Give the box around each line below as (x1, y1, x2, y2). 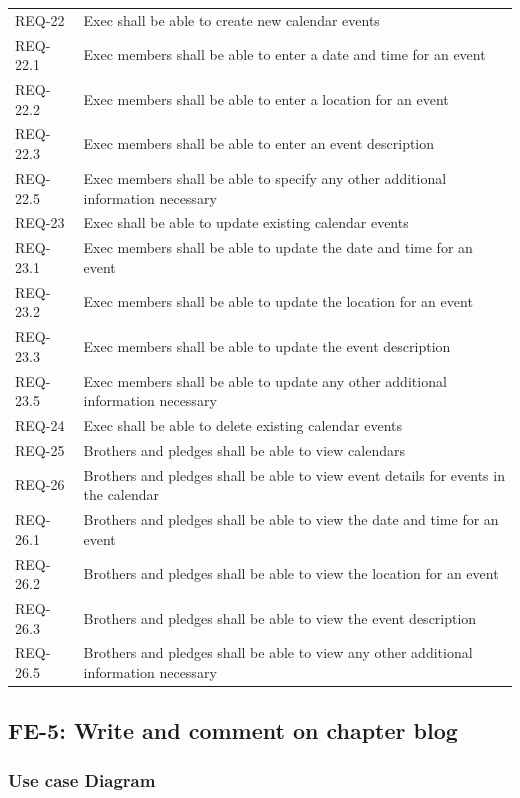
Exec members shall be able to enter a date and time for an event (83, 44, 486, 65)
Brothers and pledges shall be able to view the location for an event (83, 563, 499, 584)
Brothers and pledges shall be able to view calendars (83, 439, 405, 460)
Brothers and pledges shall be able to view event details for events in (83, 464, 505, 485)
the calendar (83, 484, 160, 505)
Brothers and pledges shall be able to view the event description (83, 607, 477, 628)
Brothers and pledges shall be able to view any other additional (83, 642, 473, 663)
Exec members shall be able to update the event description (83, 335, 451, 356)
